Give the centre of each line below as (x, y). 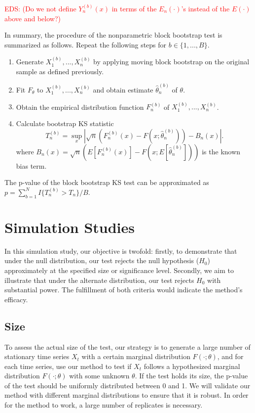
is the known (221, 151)
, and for (230, 356)
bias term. (31, 165)
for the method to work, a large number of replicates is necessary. (104, 405)
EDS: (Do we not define (40, 8)
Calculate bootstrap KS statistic (65, 123)
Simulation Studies (70, 227)
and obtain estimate (123, 90)
